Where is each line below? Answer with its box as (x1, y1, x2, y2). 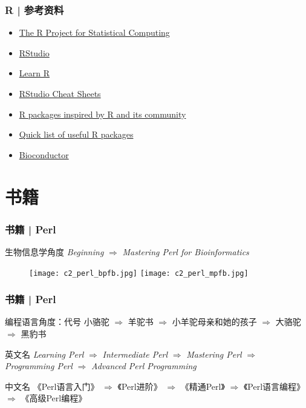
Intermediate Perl (102, 347, 168, 360)
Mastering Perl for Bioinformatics (122, 245, 249, 258)
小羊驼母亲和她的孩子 (172, 315, 257, 328)
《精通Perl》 (180, 380, 225, 392)
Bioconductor (19, 148, 69, 161)
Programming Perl (5, 360, 73, 372)
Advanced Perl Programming (91, 360, 197, 372)
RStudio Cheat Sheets (19, 87, 101, 99)
